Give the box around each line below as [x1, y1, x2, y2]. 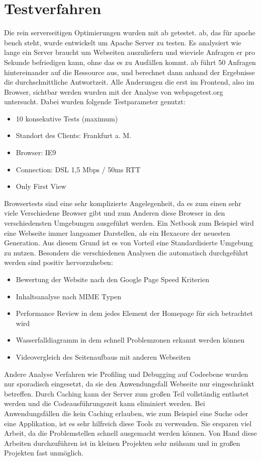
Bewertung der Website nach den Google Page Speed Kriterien [16, 274, 209, 284]
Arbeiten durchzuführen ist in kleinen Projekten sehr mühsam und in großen [4, 437, 240, 448]
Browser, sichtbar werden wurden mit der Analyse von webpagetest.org [4, 86, 223, 97]
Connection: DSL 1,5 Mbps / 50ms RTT [16, 164, 141, 174]
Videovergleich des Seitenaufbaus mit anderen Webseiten [16, 351, 191, 362]
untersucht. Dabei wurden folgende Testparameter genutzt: [4, 96, 186, 107]
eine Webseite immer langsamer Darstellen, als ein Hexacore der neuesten [4, 227, 230, 238]
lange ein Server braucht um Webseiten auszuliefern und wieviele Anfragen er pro [4, 47, 255, 57]
